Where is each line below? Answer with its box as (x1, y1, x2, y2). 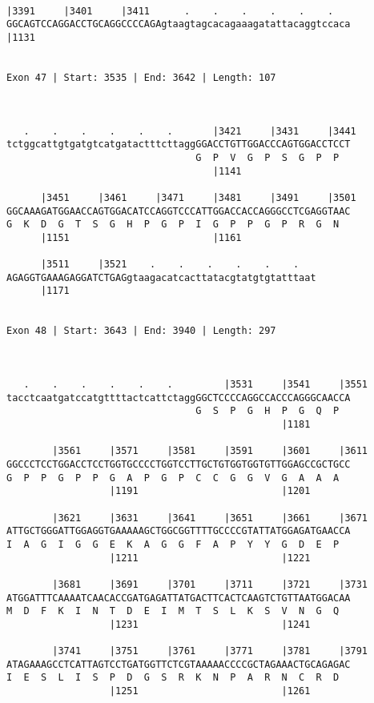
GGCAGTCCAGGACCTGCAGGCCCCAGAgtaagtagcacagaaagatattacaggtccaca (6, 18, 351, 30)
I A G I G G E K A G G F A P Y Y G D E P (6, 538, 340, 550)
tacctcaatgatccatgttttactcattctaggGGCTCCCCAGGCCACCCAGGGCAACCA (6, 392, 351, 404)
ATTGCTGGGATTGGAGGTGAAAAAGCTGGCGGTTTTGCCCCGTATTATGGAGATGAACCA (6, 525, 351, 537)
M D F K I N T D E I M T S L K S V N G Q (6, 605, 340, 617)
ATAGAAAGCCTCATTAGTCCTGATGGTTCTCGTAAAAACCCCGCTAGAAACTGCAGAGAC (6, 658, 351, 670)
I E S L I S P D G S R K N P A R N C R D (6, 672, 340, 684)
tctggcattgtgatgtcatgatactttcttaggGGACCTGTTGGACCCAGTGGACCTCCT (6, 139, 351, 151)
